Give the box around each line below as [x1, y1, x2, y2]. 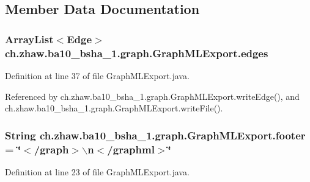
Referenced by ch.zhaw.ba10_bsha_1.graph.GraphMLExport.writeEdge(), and [5, 89, 300, 102]
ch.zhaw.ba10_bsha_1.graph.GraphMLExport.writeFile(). [5, 102, 223, 114]
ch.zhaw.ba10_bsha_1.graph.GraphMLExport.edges [5, 45, 268, 60]
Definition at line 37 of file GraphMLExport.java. [5, 69, 190, 82]
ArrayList [5, 31, 54, 46]
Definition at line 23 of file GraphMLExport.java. [5, 165, 190, 178]
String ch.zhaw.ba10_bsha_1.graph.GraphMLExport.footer [5, 127, 306, 142]
